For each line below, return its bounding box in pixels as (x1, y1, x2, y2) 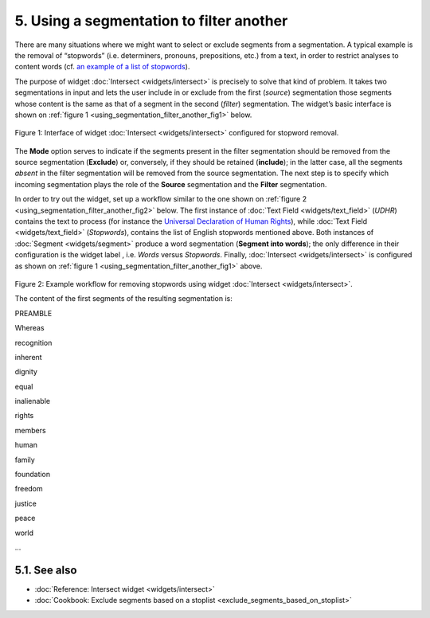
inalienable (14, 397, 51, 406)
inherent (14, 352, 43, 362)
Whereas (14, 323, 45, 333)
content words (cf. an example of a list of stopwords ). (14, 62, 190, 72)
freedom (14, 484, 43, 494)
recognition (14, 338, 53, 347)
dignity (14, 367, 37, 377)
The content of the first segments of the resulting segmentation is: (14, 294, 233, 303)
